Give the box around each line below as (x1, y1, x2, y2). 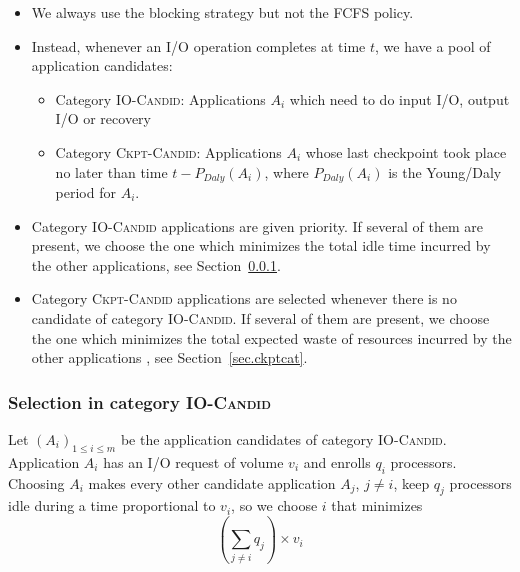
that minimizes (331, 495, 423, 516)
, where (264, 161, 309, 182)
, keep (393, 472, 430, 493)
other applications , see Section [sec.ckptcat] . (31, 347, 308, 368)
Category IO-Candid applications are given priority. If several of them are (31, 215, 483, 236)
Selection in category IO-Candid (8, 389, 271, 414)
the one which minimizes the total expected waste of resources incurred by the (31, 327, 512, 348)
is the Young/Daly (388, 161, 502, 182)
